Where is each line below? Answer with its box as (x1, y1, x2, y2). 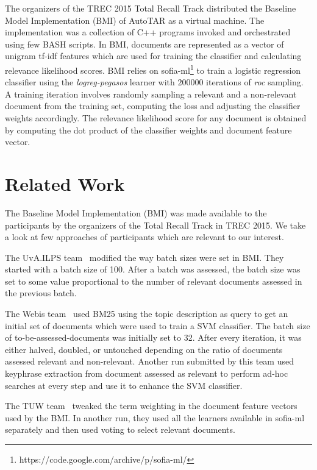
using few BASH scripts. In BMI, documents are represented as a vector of (5, 37, 284, 50)
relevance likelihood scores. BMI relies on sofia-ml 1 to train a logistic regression (5, 62, 301, 76)
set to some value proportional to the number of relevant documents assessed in (5, 274, 302, 287)
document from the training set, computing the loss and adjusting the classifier (5, 99, 301, 112)
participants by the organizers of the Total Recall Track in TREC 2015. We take (5, 218, 306, 231)
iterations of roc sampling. (206, 76, 304, 88)
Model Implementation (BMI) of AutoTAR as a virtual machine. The (5, 13, 265, 26)
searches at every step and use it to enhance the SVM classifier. (5, 379, 243, 391)
